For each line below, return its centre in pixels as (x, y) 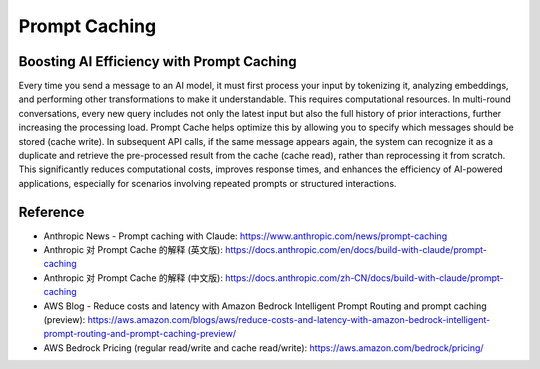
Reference (51, 211)
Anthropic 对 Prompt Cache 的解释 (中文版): (133, 277)
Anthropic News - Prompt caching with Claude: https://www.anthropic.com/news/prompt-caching (245, 236)
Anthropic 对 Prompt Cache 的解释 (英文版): (133, 250)
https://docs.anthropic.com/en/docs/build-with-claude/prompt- (356, 250)
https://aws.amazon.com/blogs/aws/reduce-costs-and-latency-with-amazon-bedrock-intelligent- (289, 320)
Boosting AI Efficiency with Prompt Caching (157, 61)
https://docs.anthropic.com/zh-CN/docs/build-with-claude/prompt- (364, 277)
